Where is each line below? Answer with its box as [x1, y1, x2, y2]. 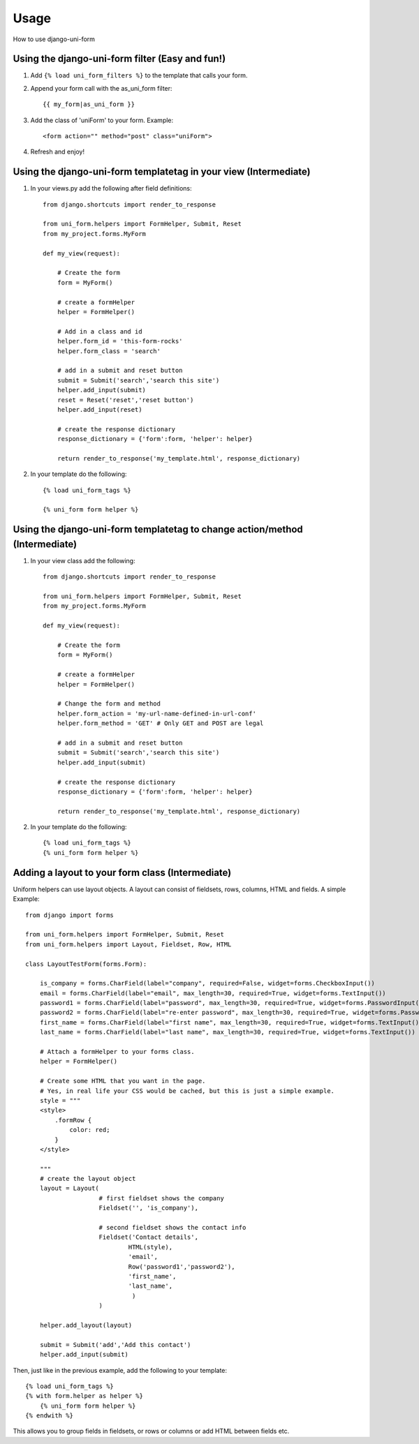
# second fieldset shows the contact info [98, 1223, 247, 1232]
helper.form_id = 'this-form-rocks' [57, 337, 183, 345]
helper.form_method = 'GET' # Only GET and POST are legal [57, 720, 264, 727]
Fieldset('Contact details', [98, 1233, 199, 1242]
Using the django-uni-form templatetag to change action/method [13, 523, 303, 535]
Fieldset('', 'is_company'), [98, 1204, 199, 1212]
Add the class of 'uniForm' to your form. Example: [30, 116, 174, 124]
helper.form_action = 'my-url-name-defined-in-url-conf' [57, 709, 256, 717]
